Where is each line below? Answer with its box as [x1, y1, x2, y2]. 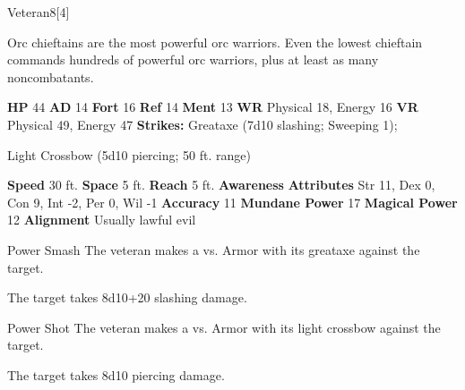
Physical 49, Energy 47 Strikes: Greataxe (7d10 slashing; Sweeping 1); [7, 114, 398, 133]
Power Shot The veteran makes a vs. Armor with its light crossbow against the [7, 318, 441, 336]
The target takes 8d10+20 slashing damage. [7, 288, 247, 307]
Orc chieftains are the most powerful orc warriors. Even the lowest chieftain [7, 32, 423, 51]
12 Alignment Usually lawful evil [7, 210, 196, 229]
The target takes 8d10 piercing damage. [7, 365, 225, 384]
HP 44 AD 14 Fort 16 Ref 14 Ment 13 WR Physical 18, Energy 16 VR [7, 97, 418, 116]
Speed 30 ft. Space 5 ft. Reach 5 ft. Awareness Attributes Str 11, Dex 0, [7, 175, 435, 194]
